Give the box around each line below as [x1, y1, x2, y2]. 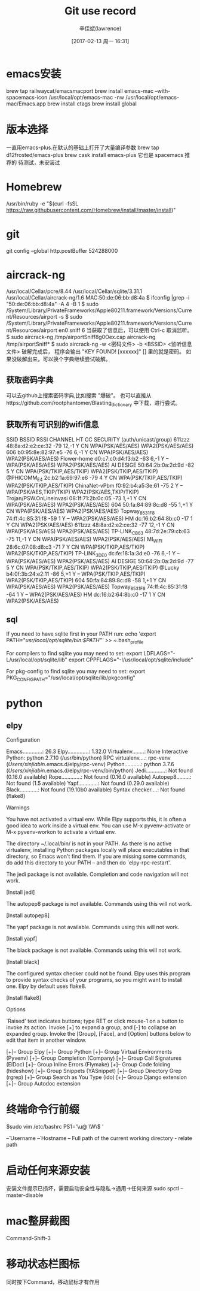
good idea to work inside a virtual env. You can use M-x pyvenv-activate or [6, 822, 191, 829]
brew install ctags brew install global [47, 100, 137, 107]
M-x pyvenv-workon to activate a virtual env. [6, 829, 116, 836]
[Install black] [6, 959, 40, 966]
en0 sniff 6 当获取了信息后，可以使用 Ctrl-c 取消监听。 [59, 326, 193, 334]
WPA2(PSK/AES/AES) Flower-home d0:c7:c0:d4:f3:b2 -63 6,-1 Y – [6, 455, 169, 462]
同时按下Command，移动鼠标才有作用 [6, 1278, 100, 1286]
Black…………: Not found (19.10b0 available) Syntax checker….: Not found [6, 786, 185, 793]
